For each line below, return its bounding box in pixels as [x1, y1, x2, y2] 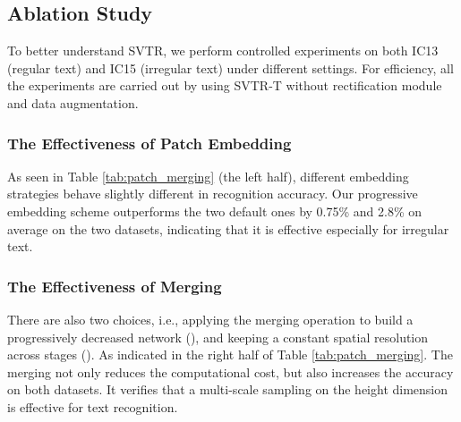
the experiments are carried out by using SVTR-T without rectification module [7, 76, 442, 95]
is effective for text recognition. [7, 397, 178, 416]
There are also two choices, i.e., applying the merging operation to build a [7, 309, 414, 328]
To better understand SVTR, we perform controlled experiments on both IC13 [7, 41, 439, 60]
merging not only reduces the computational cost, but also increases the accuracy [7, 362, 454, 381]
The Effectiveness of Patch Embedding [7, 131, 292, 154]
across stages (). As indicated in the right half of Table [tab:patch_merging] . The [7, 345, 453, 364]
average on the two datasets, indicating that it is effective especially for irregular [7, 219, 449, 238]
